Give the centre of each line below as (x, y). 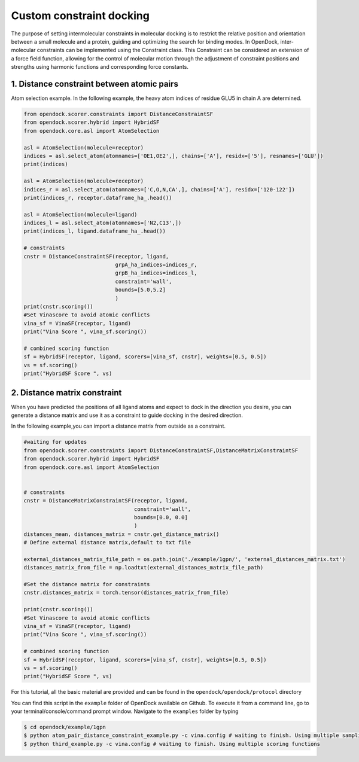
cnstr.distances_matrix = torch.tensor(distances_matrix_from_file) (126, 593)
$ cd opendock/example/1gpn (65, 727)
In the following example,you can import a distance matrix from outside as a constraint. (118, 426)
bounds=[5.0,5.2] (140, 290)
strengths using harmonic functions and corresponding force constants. (100, 67)
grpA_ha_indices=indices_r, (156, 265)
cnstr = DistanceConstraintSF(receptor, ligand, (96, 256)
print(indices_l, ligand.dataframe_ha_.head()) (95, 231)
